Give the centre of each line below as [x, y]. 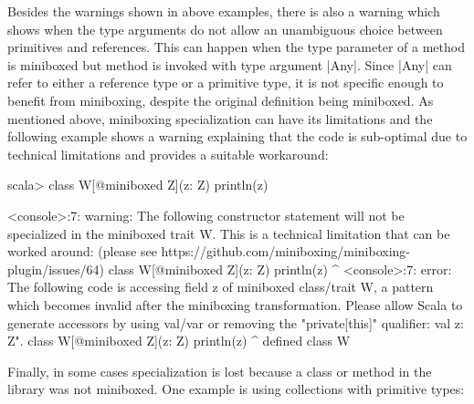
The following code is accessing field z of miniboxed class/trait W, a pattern [221, 287]
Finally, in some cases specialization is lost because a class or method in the [220, 371]
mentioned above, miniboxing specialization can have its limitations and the [220, 118]
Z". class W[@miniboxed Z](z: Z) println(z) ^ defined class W [179, 341]
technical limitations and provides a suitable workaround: [168, 154]
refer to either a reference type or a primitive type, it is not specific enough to [226, 83]
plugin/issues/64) [56, 269]
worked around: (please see [82, 251]
